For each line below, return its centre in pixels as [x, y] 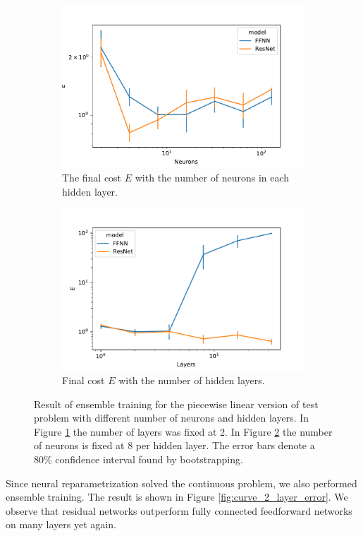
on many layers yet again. [61, 524]
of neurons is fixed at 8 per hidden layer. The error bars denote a [174, 445]
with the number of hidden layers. [192, 380]
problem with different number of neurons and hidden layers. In [172, 418]
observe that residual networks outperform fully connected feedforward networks [179, 510]
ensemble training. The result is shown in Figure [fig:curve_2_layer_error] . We [177, 497]
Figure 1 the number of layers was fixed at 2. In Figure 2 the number [183, 431]
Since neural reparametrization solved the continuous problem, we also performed [181, 483]
